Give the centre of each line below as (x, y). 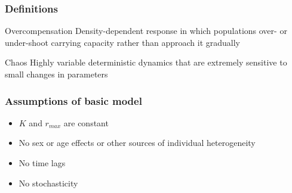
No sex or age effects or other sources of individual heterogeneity (137, 143)
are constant (86, 122)
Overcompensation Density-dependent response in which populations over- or (146, 31)
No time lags (42, 163)
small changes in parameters (56, 74)
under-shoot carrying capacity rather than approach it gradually (122, 42)
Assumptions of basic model (73, 100)
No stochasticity (48, 183)
